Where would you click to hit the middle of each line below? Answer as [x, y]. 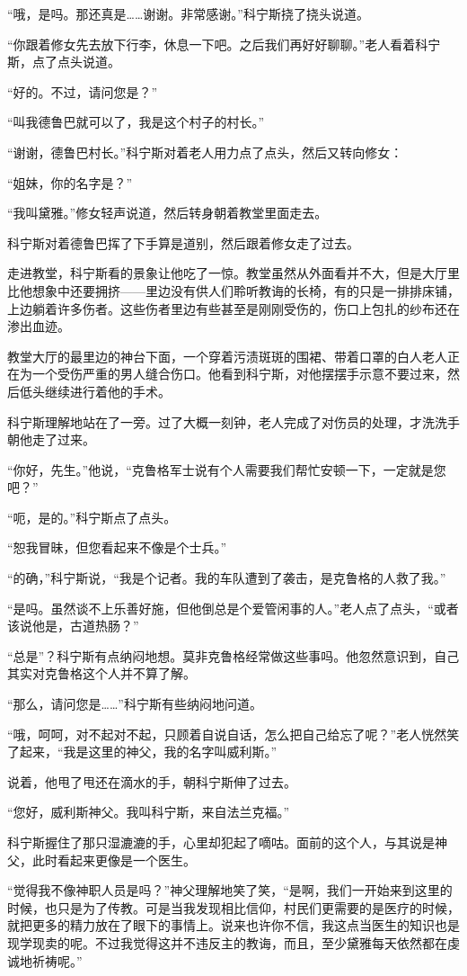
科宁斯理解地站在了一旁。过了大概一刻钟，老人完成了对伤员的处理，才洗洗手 [233, 421]
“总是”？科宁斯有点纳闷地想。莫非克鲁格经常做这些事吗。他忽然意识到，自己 [233, 655]
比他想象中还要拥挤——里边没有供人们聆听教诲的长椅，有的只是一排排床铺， [233, 290]
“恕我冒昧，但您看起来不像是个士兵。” [117, 547]
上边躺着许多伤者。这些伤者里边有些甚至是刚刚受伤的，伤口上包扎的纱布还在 [233, 308]
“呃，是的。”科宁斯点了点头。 [92, 517]
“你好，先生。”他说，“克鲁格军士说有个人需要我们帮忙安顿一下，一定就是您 [227, 469]
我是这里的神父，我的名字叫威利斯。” [170, 752]
